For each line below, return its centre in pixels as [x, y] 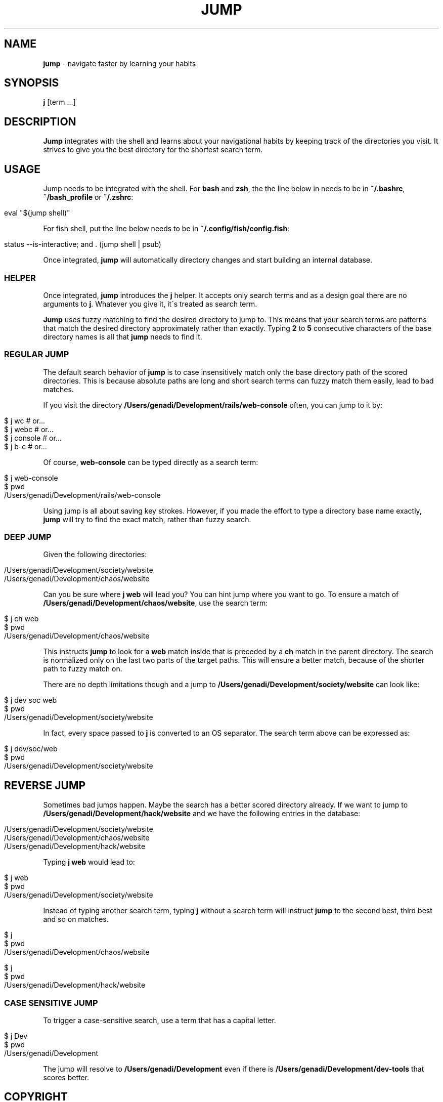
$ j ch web [21, 619]
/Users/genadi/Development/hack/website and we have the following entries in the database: [202, 814]
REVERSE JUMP [45, 785]
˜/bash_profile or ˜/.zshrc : [88, 197]
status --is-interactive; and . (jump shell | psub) [83, 244]
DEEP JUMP [28, 537]
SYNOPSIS [32, 83]
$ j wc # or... [25, 420]
